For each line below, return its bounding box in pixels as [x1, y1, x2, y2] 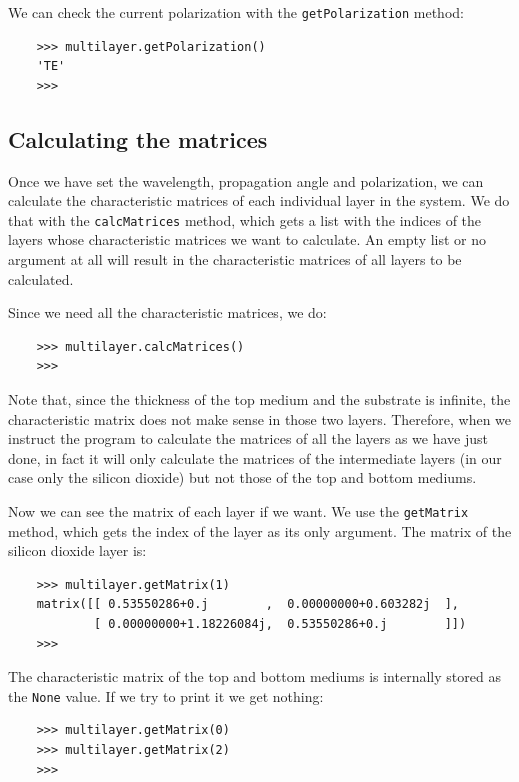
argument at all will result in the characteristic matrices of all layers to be [8, 249, 462, 270]
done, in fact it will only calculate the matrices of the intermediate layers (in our [8, 447, 502, 468]
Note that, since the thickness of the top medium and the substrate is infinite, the [8, 389, 511, 410]
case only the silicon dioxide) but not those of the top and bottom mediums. [8, 467, 477, 488]
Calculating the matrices [8, 123, 268, 154]
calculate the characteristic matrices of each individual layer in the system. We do [8, 190, 510, 211]
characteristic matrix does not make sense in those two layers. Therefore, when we [8, 408, 512, 429]
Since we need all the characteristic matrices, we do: [8, 302, 327, 323]
